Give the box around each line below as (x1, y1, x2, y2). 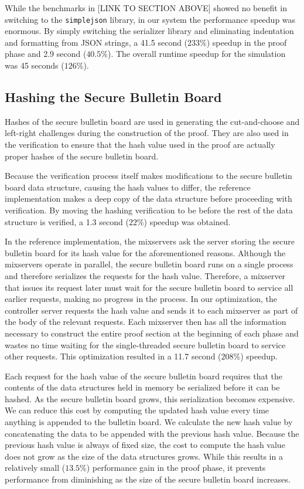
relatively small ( (5, 461, 66, 474)
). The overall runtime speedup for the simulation (107, 47, 286, 60)
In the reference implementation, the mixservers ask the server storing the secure (5, 235, 295, 247)
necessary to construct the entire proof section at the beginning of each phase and (5, 327, 299, 339)
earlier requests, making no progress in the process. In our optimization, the (5, 293, 278, 305)
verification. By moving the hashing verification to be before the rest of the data (5, 203, 293, 216)
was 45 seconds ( (5, 59, 64, 72)
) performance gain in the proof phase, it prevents (86, 461, 266, 474)
